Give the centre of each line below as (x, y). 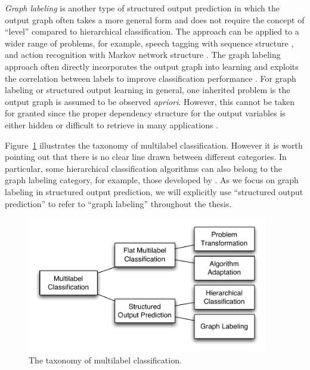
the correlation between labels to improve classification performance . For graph (151, 78)
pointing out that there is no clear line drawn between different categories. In (146, 157)
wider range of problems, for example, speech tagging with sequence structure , (149, 43)
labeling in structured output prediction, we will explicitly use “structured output (154, 191)
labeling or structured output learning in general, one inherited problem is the (148, 90)
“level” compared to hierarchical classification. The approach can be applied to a (152, 31)
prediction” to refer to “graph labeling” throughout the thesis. (118, 203)
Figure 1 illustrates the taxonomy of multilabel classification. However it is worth (154, 145)
